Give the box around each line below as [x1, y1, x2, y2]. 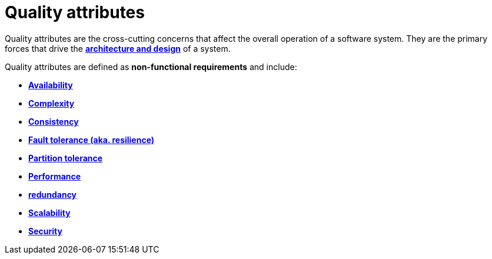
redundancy [28, 189, 77, 200]
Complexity [28, 98, 75, 108]
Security [28, 225, 62, 236]
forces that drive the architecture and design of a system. [5, 43, 231, 54]
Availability [28, 79, 73, 90]
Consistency [28, 116, 79, 127]
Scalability [28, 207, 71, 218]
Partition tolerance [28, 152, 103, 163]
